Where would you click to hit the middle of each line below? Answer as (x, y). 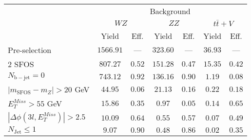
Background (170, 11)
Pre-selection (30, 50)
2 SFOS (21, 64)
